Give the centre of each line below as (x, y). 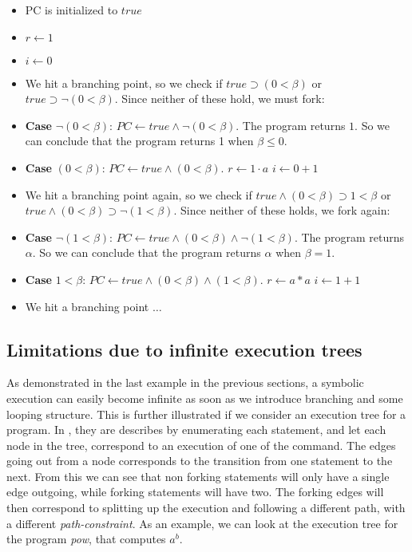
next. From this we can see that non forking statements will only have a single (198, 476)
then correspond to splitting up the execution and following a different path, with (206, 508)
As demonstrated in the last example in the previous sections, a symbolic (185, 382)
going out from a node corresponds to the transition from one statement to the (200, 461)
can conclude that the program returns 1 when (139, 141)
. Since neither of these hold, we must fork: (220, 99)
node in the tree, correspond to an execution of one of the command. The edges (201, 445)
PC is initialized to (71, 10)
